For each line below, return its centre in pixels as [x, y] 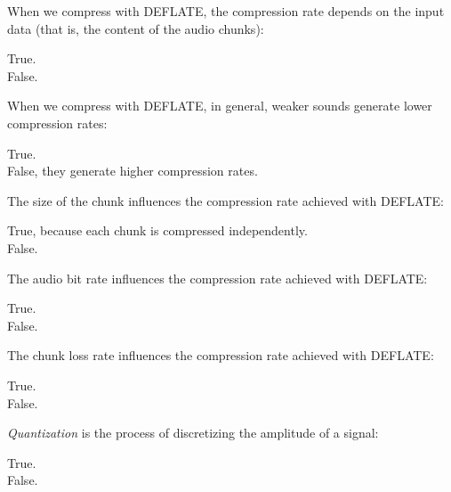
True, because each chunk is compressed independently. [157, 230]
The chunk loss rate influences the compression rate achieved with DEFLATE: [221, 355]
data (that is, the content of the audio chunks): [136, 28]
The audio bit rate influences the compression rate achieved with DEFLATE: [217, 278]
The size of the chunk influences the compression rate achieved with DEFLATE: [225, 200]
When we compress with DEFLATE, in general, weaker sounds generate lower [220, 106]
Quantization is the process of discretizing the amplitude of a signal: [193, 433]
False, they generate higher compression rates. [133, 171]
